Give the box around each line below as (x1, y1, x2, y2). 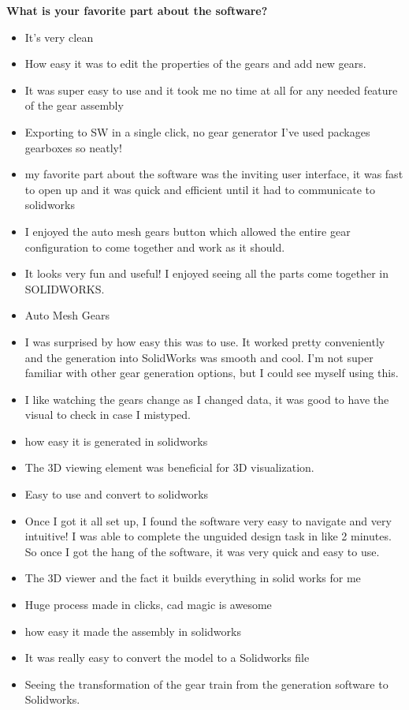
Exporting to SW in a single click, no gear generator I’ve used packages (24, 123, 370, 140)
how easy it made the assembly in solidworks (24, 622, 241, 639)
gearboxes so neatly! (24, 139, 122, 155)
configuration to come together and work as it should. (24, 238, 285, 255)
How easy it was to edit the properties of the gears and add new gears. (24, 55, 366, 72)
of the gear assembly (24, 97, 124, 114)
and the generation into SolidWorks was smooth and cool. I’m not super (24, 349, 374, 365)
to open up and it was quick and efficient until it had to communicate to (24, 181, 375, 197)
